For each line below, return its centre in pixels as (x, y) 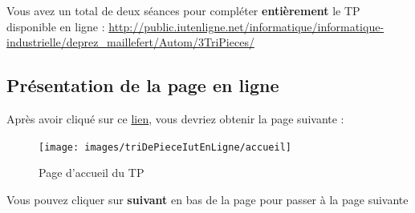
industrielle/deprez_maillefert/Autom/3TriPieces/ (130, 42)
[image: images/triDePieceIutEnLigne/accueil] (165, 147)
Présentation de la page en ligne (143, 85)
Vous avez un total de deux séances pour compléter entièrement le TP (183, 10)
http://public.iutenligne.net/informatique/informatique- (246, 26)
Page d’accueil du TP (92, 173)
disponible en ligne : (56, 26)
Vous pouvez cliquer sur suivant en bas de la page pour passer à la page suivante (207, 199)
